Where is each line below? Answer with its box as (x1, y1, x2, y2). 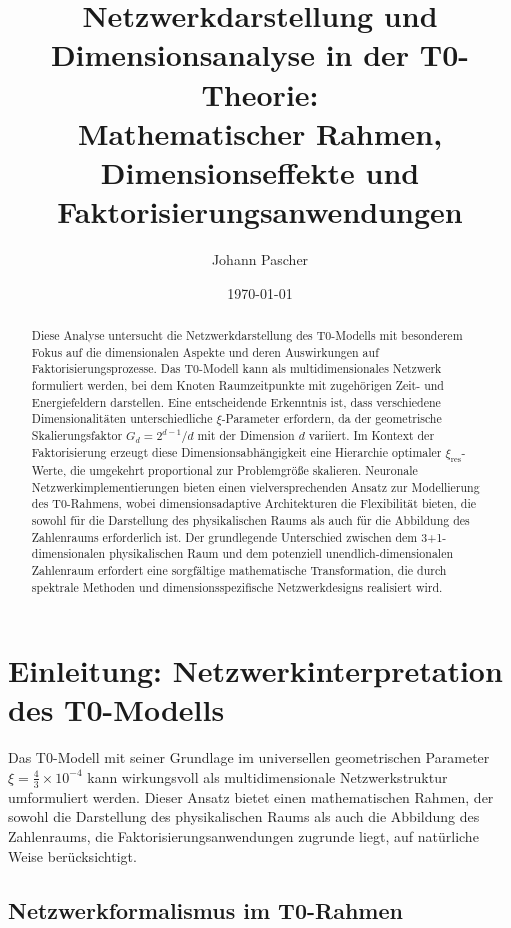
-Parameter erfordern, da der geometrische (221, 410, 442, 427)
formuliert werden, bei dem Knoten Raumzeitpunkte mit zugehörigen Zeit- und (31, 377, 444, 394)
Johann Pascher (211, 249, 309, 270)
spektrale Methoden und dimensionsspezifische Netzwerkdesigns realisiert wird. (31, 578, 443, 595)
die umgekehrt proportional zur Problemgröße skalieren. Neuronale (70, 462, 418, 479)
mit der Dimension (197, 426, 295, 443)
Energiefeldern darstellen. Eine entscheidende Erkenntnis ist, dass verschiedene (31, 393, 441, 410)
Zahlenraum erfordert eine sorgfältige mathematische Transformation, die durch (31, 561, 447, 578)
